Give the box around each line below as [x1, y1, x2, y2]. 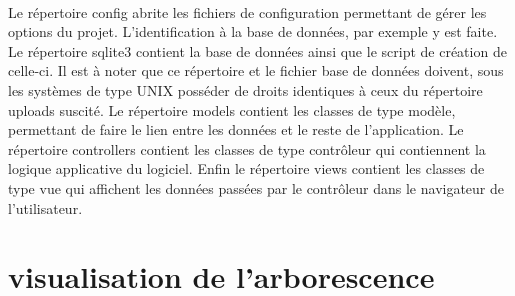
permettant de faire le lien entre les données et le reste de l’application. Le [8, 119, 464, 140]
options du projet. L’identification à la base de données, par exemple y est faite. [8, 21, 498, 42]
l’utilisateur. [8, 197, 83, 218]
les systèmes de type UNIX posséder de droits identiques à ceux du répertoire [8, 79, 483, 100]
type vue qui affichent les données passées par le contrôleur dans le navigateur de [8, 177, 505, 198]
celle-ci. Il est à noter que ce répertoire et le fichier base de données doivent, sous [8, 60, 504, 81]
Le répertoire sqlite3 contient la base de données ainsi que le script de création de [8, 40, 507, 61]
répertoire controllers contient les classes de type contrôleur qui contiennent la [8, 138, 486, 159]
